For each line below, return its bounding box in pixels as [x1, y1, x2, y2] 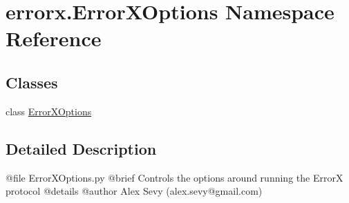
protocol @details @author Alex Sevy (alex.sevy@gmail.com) [6, 184, 263, 198]
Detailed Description [6, 137, 157, 159]
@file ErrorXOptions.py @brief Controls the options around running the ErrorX [6, 170, 343, 184]
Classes [6, 71, 58, 93]
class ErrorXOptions [6, 104, 92, 118]
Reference [6, 24, 102, 52]
